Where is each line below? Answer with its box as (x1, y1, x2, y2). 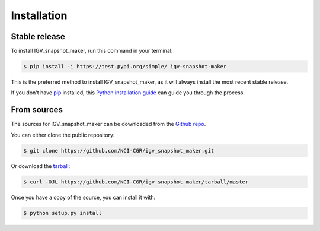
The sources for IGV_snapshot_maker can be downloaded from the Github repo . (11, 121, 206, 128)
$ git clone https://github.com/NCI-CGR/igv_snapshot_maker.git (23, 147, 215, 154)
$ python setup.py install (23, 210, 102, 216)
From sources (11, 105, 63, 115)
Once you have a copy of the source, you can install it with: (11, 194, 156, 201)
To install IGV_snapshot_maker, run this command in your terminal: (11, 48, 173, 55)
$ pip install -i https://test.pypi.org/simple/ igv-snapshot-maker (23, 63, 227, 70)
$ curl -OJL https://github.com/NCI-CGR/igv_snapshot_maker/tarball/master (23, 178, 249, 185)
